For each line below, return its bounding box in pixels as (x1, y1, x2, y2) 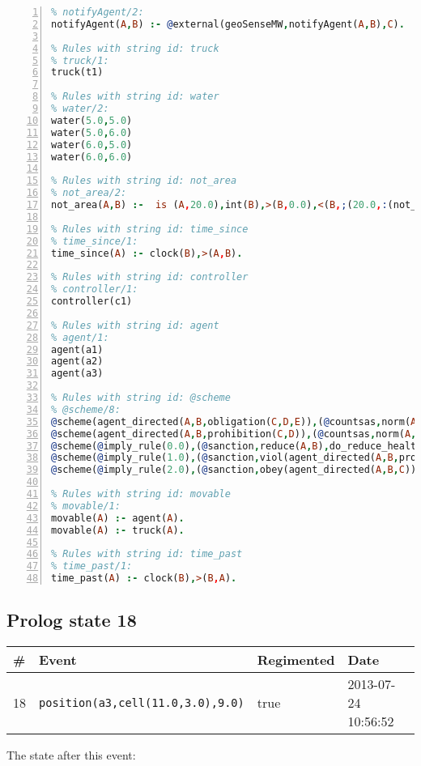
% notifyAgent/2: (51, 6, 144, 18)
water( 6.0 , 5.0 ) (51, 138, 133, 151)
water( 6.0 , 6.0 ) (51, 151, 133, 163)
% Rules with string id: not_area (51, 175, 237, 187)
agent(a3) (51, 368, 104, 380)
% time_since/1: (51, 235, 138, 247)
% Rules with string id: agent (51, 319, 219, 331)
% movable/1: (51, 500, 121, 512)
